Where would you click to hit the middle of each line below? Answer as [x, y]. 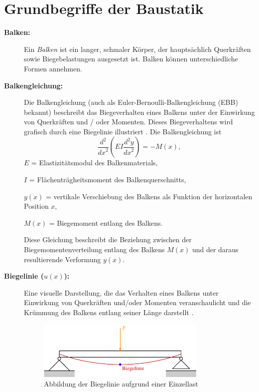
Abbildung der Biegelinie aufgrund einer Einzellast [121, 384]
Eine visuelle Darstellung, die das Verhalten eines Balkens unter [121, 292]
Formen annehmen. [53, 68]
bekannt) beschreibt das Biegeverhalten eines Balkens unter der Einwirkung [139, 112]
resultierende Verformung [63, 259]
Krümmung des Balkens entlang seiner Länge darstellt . [109, 312]
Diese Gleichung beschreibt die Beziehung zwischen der [108, 239]
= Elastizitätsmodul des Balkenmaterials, [95, 163]
